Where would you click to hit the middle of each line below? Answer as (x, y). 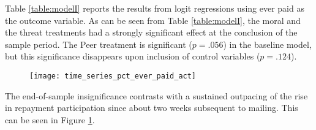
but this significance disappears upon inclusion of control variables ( (133, 56)
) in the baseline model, (267, 44)
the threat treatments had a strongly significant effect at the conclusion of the (151, 32)
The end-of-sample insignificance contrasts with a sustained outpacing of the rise (156, 95)
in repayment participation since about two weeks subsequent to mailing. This (152, 108)
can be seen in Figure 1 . (50, 119)
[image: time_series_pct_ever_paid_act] (113, 76)
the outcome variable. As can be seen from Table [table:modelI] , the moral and (153, 20)
